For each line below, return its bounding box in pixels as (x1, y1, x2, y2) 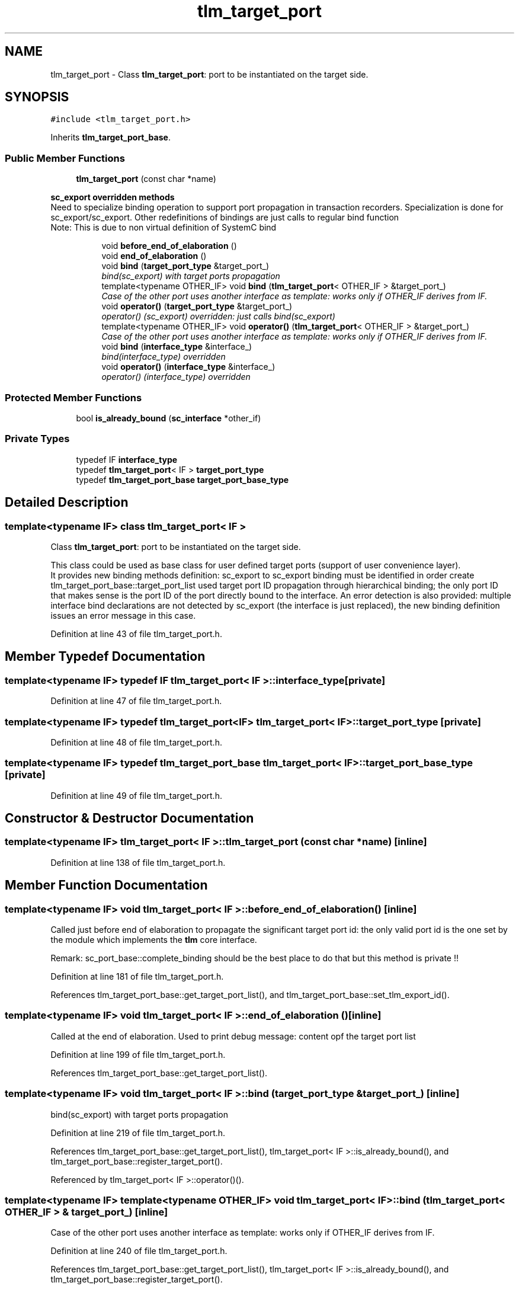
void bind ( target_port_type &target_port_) (101, 261, 270, 271)
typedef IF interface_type (76, 454, 178, 465)
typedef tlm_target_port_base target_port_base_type (76, 474, 289, 485)
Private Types (5, 433, 70, 445)
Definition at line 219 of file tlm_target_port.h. (50, 1127, 226, 1138)
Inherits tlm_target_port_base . (50, 132, 171, 143)
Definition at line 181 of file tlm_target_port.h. (50, 971, 224, 982)
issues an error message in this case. (50, 610, 196, 620)
